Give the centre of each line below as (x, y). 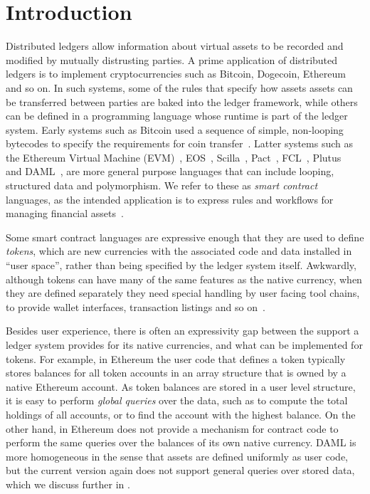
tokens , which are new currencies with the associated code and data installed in (179, 251)
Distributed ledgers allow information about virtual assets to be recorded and (175, 46)
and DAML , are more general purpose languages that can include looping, (170, 171)
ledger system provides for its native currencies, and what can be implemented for (184, 345)
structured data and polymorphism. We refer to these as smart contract (162, 185)
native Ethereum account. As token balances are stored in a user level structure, (181, 386)
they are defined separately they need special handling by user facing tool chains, (183, 293)
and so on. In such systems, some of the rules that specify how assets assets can (179, 87)
